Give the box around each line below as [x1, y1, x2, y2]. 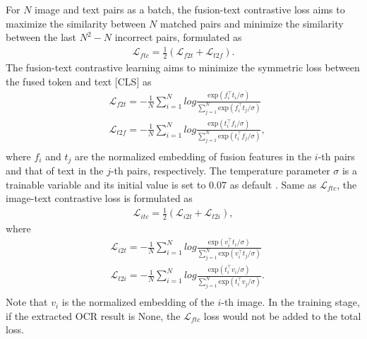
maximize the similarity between [6, 16, 146, 30]
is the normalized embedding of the [61, 295, 215, 309]
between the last [6, 30, 77, 44]
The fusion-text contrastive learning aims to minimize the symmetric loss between [6, 60, 360, 75]
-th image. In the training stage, [221, 295, 360, 309]
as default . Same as [229, 177, 317, 191]
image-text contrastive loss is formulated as [6, 191, 193, 206]
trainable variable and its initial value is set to [6, 177, 206, 191]
